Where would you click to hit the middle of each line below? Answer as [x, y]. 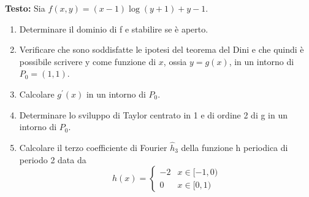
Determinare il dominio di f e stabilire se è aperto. [114, 29]
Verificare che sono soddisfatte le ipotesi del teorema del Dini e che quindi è [162, 49]
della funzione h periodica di [235, 147]
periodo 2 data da [53, 159]
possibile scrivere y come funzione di [88, 61]
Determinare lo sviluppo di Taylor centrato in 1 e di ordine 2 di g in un [154, 114]
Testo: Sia [25, 8]
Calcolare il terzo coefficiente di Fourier [93, 147]
